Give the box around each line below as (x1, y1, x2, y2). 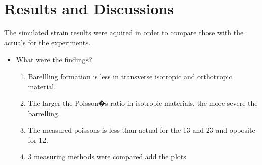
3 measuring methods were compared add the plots (28, 151, 186, 162)
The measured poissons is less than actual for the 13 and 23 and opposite (28, 125, 255, 135)
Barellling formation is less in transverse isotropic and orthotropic (28, 71, 232, 81)
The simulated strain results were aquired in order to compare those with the (4, 27, 244, 38)
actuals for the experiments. (4, 37, 91, 47)
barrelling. (28, 107, 60, 118)
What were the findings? (16, 54, 92, 65)
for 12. (28, 134, 48, 145)
